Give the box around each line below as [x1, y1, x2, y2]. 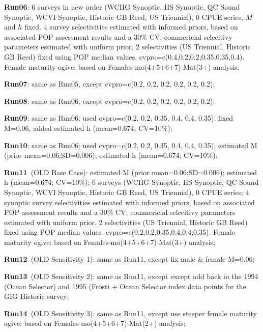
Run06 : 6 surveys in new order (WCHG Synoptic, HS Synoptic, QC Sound [4, 2, 240, 12]
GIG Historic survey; [4, 291, 69, 301]
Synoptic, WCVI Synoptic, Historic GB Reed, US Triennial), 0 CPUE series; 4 [4, 186, 249, 197]
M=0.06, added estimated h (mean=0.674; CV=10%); [4, 122, 172, 133]
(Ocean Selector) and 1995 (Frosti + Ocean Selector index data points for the [4, 281, 246, 291]
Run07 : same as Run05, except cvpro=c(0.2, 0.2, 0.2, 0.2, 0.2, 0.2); [4, 78, 215, 89]
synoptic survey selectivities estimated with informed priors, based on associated [4, 197, 255, 207]
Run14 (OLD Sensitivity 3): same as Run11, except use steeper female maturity [4, 308, 257, 318]
